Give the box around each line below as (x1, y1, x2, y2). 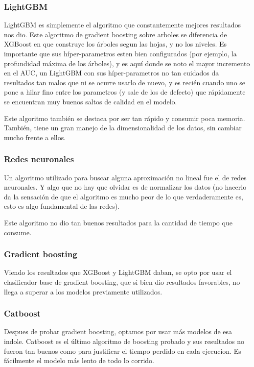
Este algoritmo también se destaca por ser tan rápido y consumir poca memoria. (4, 113, 245, 123)
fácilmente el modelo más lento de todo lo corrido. (4, 355, 154, 366)
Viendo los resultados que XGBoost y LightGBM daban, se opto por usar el (4, 267, 232, 277)
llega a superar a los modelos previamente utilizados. (4, 286, 162, 296)
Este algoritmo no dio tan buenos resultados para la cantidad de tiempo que (4, 217, 232, 227)
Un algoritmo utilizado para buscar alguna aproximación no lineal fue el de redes (4, 172, 247, 182)
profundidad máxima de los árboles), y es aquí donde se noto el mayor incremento (4, 58, 250, 68)
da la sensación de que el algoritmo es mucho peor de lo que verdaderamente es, (4, 191, 243, 201)
